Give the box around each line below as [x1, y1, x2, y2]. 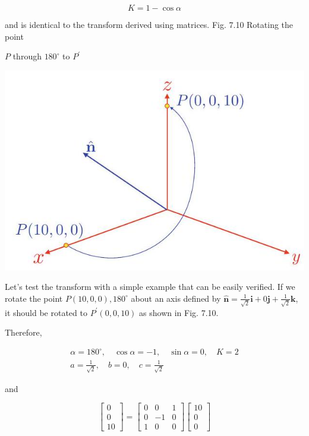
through [12, 50, 42, 62]
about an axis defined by [131, 292, 221, 304]
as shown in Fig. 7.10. [139, 306, 219, 318]
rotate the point [5, 292, 63, 304]
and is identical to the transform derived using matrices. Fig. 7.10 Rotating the [5, 18, 294, 30]
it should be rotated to [5, 306, 87, 318]
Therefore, [5, 326, 42, 339]
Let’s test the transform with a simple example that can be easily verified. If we [5, 280, 295, 293]
